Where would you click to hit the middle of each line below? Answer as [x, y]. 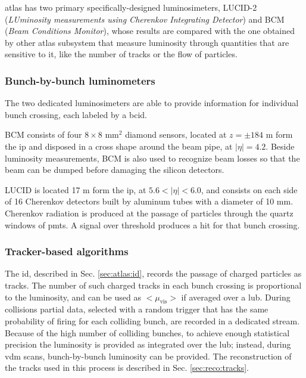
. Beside [280, 146]
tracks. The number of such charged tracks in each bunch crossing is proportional [153, 285]
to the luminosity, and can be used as [73, 297]
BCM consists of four [43, 134]
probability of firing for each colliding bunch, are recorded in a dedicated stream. [152, 320]
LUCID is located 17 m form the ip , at [76, 189]
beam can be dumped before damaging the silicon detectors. [115, 170]
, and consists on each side [249, 189]
